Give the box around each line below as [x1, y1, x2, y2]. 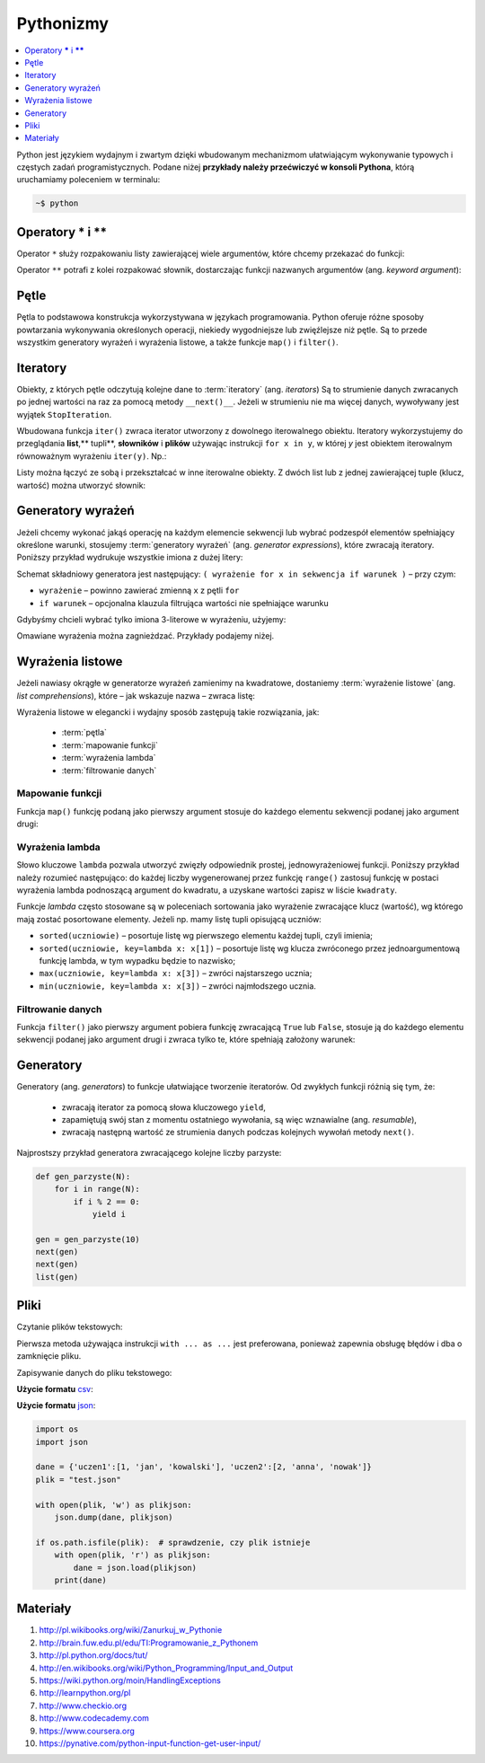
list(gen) [35, 1272, 79, 1282]
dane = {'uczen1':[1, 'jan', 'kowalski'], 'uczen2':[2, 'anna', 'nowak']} [35, 1462, 373, 1472]
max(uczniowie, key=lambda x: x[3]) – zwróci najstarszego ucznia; [39, 968, 313, 979]
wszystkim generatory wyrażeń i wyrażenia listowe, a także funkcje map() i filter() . [16, 337, 339, 348]
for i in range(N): [54, 1184, 141, 1194]
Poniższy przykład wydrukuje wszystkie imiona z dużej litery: [16, 552, 243, 563]
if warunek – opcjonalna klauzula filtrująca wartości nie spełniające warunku [39, 597, 330, 608]
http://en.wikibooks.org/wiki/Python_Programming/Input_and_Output [39, 1662, 294, 1673]
